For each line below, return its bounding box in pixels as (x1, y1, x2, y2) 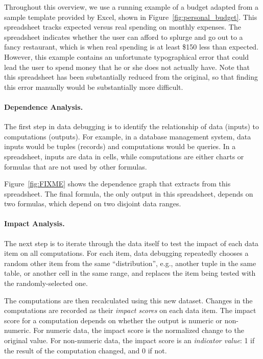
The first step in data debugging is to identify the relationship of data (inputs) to (4, 121, 259, 132)
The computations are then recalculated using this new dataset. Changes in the (4, 295, 253, 305)
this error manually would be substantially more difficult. (4, 81, 183, 92)
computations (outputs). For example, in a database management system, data (4, 131, 251, 141)
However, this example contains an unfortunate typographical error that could (4, 51, 249, 62)
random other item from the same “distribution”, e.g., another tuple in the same (4, 257, 256, 268)
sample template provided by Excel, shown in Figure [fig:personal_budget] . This (4, 11, 257, 22)
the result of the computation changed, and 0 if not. (4, 345, 167, 355)
